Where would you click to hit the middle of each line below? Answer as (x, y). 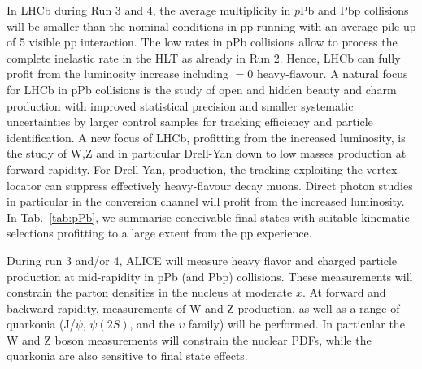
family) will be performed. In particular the (296, 324)
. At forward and (344, 292)
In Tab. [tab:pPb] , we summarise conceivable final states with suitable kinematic (208, 217)
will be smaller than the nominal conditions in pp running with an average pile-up (211, 26)
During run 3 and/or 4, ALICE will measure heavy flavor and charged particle (202, 260)
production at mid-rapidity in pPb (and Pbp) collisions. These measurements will (210, 276)
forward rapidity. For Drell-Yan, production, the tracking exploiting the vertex (202, 169)
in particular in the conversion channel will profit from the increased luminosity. (206, 201)
